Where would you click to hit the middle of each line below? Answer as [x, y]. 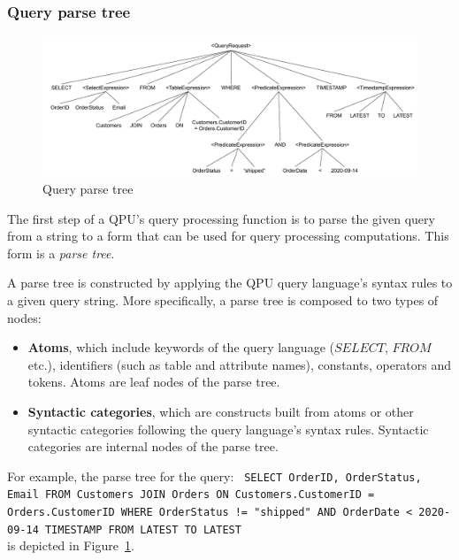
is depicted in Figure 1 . [71, 545]
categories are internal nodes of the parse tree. [153, 446]
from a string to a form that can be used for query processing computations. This [228, 236]
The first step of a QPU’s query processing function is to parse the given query [221, 218]
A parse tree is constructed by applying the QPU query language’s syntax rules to [230, 283]
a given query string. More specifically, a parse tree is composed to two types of [223, 299]
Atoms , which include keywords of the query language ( [181, 347]
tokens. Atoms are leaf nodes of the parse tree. [154, 382]
